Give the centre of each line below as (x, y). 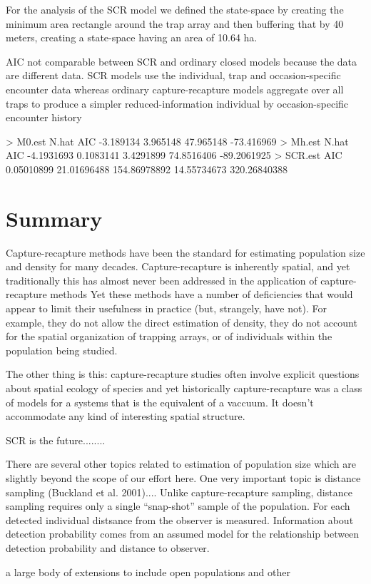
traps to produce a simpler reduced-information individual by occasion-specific (177, 103)
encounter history (44, 117)
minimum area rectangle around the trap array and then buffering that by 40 (175, 23)
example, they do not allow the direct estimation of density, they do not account (182, 322)
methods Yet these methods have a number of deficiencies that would (202, 294)
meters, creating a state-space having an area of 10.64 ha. (132, 37)
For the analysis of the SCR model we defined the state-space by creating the (175, 9)
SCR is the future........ (56, 440)
